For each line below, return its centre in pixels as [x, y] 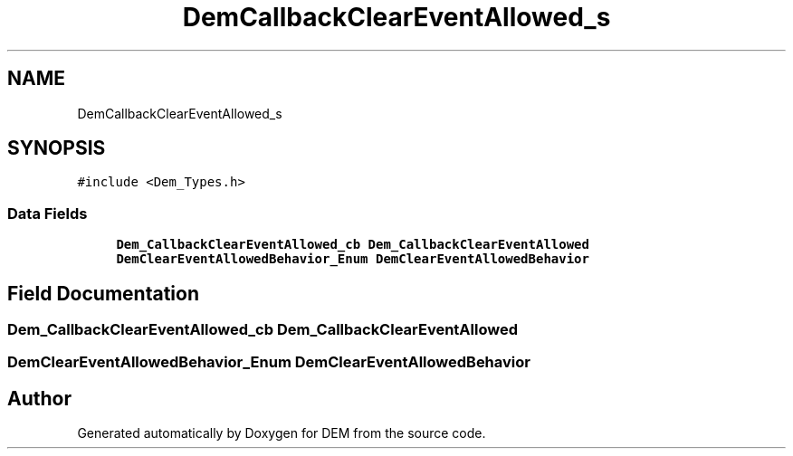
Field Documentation [103, 293]
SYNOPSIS [57, 148]
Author [39, 398]
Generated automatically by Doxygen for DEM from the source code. [282, 433]
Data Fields [48, 213]
